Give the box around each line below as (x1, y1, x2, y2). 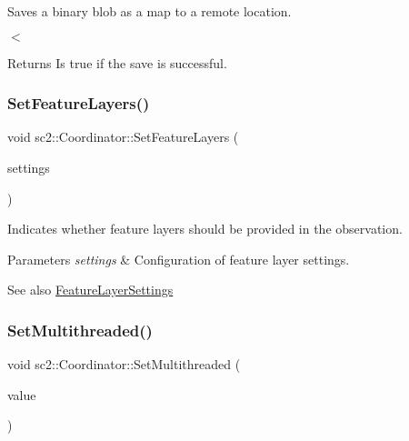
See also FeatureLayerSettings (7, 280, 174, 299)
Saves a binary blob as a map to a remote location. (7, 2, 292, 20)
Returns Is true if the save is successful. (7, 53, 227, 72)
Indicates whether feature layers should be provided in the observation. (7, 219, 403, 238)
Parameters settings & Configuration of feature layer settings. (7, 249, 350, 268)
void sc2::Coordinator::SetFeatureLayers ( (7, 127, 239, 146)
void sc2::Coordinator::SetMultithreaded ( (7, 355, 241, 374)
